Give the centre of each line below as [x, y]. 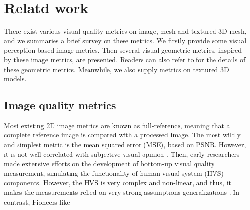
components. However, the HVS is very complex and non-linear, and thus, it [118, 182]
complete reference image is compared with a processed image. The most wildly [122, 135]
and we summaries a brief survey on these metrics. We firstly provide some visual [125, 40]
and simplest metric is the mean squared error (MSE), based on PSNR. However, [125, 144]
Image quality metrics [60, 105]
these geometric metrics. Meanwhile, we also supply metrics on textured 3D [116, 69]
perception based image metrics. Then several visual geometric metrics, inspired [123, 50]
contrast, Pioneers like [37, 201]
